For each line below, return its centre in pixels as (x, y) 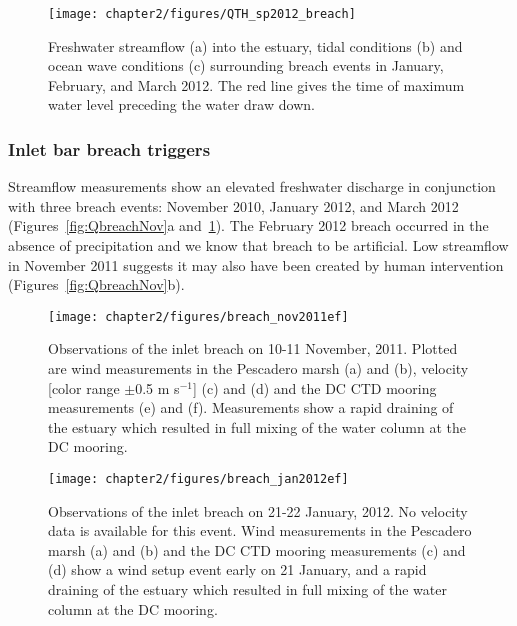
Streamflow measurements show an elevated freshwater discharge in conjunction (252, 186)
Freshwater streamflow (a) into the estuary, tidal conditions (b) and (255, 45)
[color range (84, 387)
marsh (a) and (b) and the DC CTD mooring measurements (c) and (257, 549)
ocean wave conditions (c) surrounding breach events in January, (246, 65)
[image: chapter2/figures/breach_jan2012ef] (198, 479)
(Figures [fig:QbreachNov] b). (96, 284)
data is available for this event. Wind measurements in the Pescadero (260, 530)
